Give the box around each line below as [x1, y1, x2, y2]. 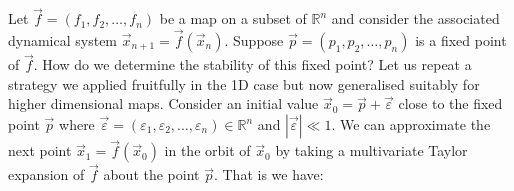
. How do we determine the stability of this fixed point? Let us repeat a [33, 54, 472, 75]
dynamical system [8, 30, 118, 51]
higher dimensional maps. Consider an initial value [8, 93, 319, 114]
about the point [103, 164, 200, 185]
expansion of [8, 164, 85, 185]
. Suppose [224, 30, 284, 51]
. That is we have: [213, 164, 324, 185]
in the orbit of [164, 140, 251, 161]
